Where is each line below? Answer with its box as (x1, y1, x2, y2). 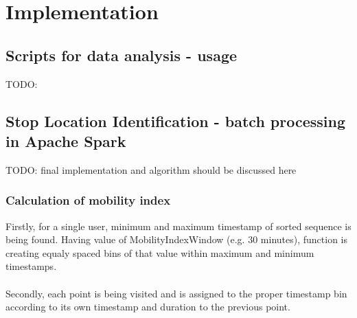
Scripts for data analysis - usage (5, 44, 238, 65)
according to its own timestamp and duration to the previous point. (5, 299, 290, 314)
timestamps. (5, 259, 57, 273)
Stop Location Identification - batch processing (5, 110, 346, 131)
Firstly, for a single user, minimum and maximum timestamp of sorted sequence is (5, 218, 352, 233)
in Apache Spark (5, 130, 126, 151)
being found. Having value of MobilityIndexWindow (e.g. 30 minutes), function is (5, 232, 348, 247)
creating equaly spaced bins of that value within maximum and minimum (5, 245, 314, 260)
